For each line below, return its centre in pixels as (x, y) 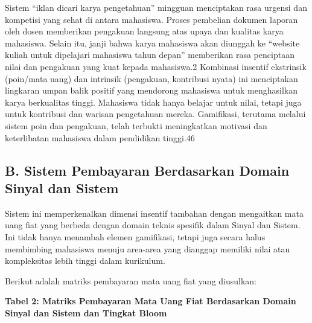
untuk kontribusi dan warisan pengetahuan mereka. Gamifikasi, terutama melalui (155, 114)
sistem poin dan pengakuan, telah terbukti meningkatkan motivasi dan (136, 125)
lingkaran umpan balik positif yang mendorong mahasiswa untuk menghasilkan (151, 90)
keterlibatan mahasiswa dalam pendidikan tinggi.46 (100, 137)
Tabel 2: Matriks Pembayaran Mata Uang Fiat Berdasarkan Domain (151, 301)
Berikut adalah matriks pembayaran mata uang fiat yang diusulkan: (131, 280)
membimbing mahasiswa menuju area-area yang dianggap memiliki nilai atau (148, 248)
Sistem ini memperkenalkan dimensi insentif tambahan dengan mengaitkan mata (154, 213)
